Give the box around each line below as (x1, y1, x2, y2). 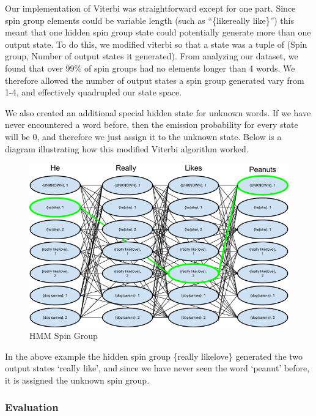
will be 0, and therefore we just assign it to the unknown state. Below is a (5, 130, 282, 143)
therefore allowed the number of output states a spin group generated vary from (5, 73, 304, 86)
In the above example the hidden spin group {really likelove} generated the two (5, 349, 303, 362)
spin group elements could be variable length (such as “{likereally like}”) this (5, 13, 294, 26)
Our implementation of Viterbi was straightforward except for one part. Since (5, 2, 296, 14)
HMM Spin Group (29, 329, 98, 342)
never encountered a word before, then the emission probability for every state (5, 118, 298, 131)
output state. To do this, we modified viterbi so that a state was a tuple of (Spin (5, 37, 307, 50)
